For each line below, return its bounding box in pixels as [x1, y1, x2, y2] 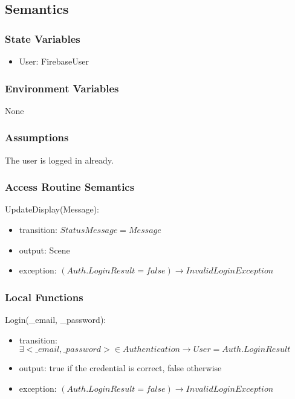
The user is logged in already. [5, 153, 114, 166]
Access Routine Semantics [5, 179, 135, 194]
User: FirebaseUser [19, 55, 89, 67]
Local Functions [5, 289, 83, 304]
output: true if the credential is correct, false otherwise [19, 362, 222, 374]
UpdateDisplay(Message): [5, 203, 99, 215]
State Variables [5, 31, 80, 46]
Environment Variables [5, 80, 119, 95]
